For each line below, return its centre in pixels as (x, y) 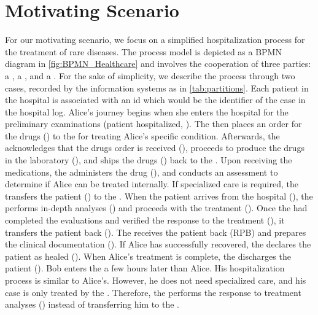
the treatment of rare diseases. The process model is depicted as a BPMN (143, 51)
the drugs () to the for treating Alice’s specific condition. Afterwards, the (142, 135)
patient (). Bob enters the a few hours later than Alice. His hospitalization (145, 268)
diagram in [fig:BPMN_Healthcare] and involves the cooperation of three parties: (158, 64)
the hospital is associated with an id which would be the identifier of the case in (155, 100)
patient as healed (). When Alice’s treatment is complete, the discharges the (148, 256)
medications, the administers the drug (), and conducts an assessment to (142, 172)
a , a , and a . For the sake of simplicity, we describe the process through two (150, 75)
